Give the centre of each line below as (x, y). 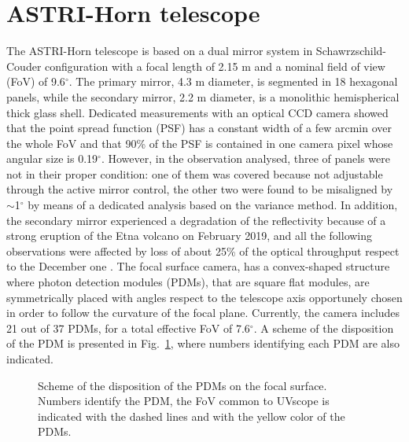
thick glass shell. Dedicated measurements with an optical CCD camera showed (197, 112)
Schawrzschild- (351, 51)
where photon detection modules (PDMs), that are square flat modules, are (188, 282)
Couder (24, 66)
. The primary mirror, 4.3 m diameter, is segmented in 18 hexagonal (233, 81)
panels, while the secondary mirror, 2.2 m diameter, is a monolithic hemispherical (203, 96)
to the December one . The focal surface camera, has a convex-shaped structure (198, 266)
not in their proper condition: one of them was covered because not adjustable (195, 173)
